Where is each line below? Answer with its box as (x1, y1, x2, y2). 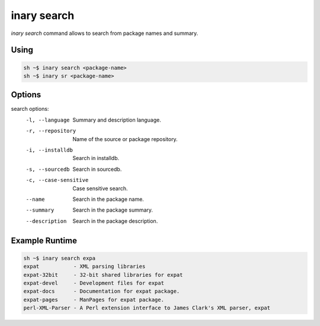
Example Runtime (11, 235, 77, 245)
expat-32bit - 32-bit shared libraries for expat (23, 271, 183, 278)
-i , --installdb (25, 147, 73, 154)
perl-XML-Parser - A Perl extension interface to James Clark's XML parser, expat (23, 305, 271, 311)
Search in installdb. (72, 155, 120, 162)
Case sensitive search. (72, 184, 128, 192)
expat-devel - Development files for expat (23, 279, 164, 286)
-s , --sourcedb (25, 166, 71, 172)
